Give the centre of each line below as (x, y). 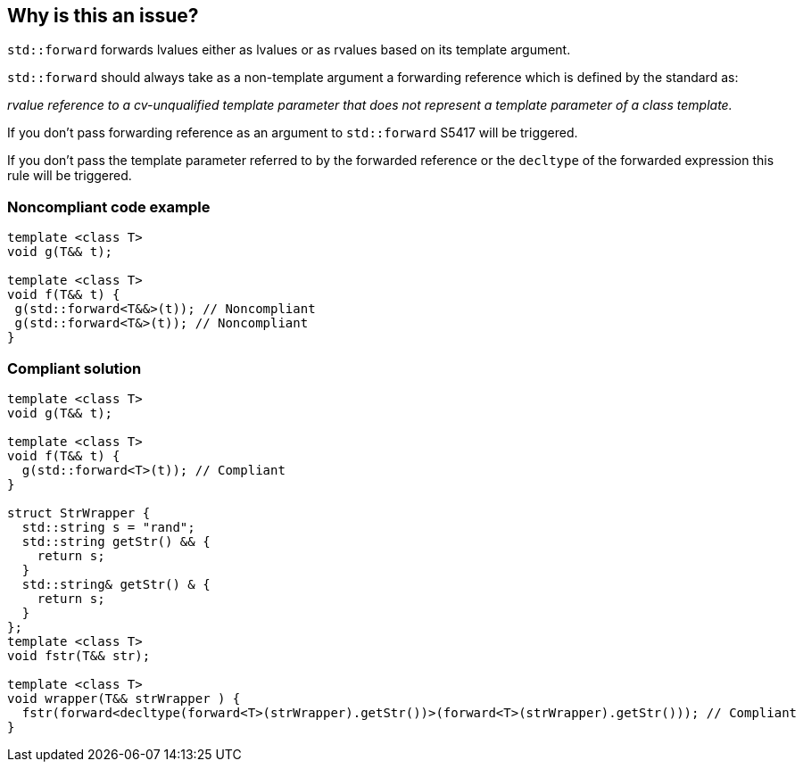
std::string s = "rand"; (108, 527)
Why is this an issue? (103, 16)
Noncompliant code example (109, 207)
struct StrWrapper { (79, 513)
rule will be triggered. (70, 176)
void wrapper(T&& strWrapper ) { (124, 698)
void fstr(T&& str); (79, 655)
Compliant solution (75, 368)
